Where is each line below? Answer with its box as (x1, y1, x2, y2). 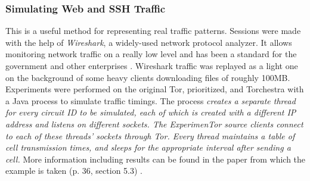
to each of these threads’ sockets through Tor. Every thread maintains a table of (5, 129, 295, 142)
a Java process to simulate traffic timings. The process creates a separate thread (5, 94, 296, 107)
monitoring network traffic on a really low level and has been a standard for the (5, 48, 297, 60)
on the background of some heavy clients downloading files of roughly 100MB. (5, 71, 290, 83)
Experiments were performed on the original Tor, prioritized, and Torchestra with (5, 83, 304, 95)
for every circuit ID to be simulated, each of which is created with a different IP (5, 106, 296, 118)
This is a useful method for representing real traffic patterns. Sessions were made (5, 24, 301, 37)
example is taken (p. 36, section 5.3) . (5, 164, 142, 177)
